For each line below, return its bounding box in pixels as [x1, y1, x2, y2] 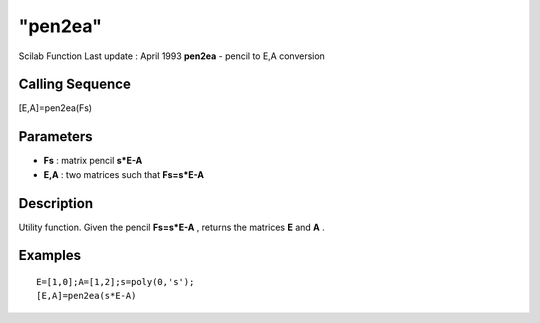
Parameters [18, 128, 93, 145]
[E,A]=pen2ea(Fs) [18, 102, 93, 114]
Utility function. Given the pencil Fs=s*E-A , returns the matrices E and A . [18, 221, 325, 233]
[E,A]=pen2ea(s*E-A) [36, 290, 137, 302]
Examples [18, 247, 82, 264]
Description [18, 195, 94, 212]
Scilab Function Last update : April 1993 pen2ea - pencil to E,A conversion [18, 50, 325, 62]
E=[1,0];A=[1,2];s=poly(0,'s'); [36, 276, 195, 288]
